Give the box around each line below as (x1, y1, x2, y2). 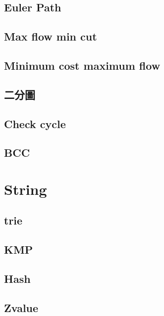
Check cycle (4, 116, 66, 131)
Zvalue (4, 300, 39, 315)
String (4, 179, 47, 199)
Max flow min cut (4, 29, 97, 44)
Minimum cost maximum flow (4, 57, 161, 73)
